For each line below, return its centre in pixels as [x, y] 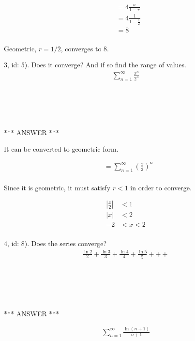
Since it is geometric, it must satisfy [57, 187]
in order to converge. [161, 187]
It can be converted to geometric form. [61, 148]
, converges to [81, 48]
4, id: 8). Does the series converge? [55, 243]
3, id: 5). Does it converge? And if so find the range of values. [95, 65]
